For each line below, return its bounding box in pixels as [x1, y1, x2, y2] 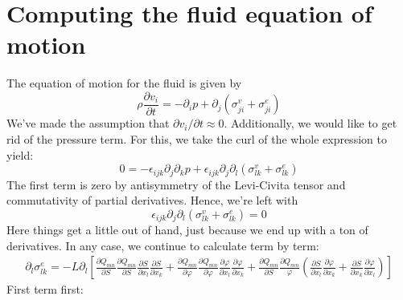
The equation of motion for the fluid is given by [6, 75, 242, 91]
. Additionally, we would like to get [224, 115, 397, 132]
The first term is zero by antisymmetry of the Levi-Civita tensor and [6, 176, 346, 193]
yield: [6, 146, 34, 163]
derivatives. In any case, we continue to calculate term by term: [6, 237, 319, 253]
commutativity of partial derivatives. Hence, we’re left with [6, 192, 298, 209]
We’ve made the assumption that [6, 115, 170, 132]
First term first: [6, 281, 84, 298]
